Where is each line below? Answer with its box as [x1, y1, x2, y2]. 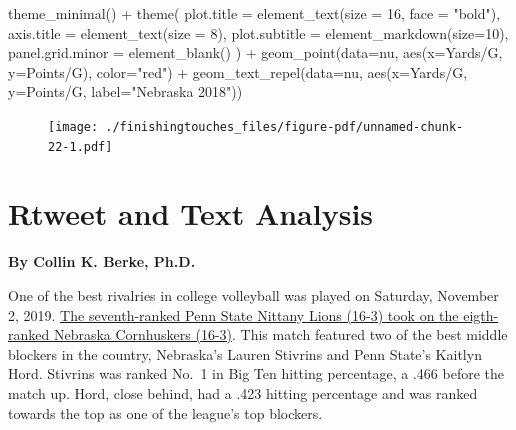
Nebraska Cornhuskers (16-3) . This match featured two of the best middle [53, 324, 508, 345]
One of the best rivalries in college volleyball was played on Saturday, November [8, 285, 499, 305]
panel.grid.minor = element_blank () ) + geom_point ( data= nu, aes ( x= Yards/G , [8, 42, 503, 63]
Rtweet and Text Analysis [8, 193, 374, 234]
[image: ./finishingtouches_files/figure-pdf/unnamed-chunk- [48, 119, 464, 134]
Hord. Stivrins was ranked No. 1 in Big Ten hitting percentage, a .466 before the [8, 363, 505, 384]
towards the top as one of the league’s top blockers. [8, 402, 323, 423]
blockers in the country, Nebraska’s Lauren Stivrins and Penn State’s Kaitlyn [8, 343, 482, 364]
